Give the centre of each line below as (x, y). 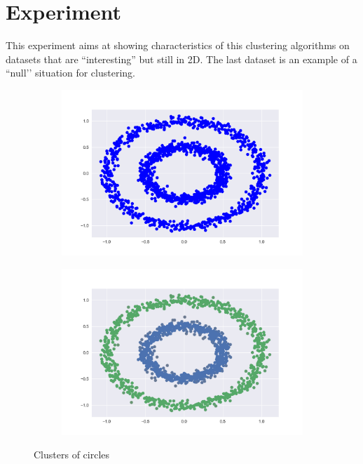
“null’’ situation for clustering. (70, 73)
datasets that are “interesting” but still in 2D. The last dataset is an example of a (181, 59)
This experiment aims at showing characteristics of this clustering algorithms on (178, 45)
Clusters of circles (72, 455)
